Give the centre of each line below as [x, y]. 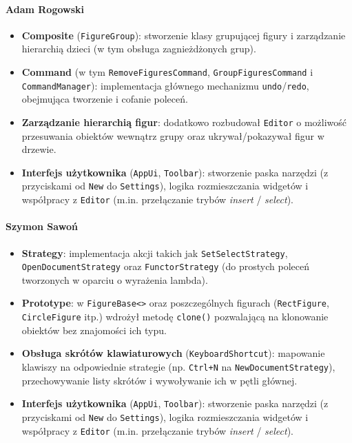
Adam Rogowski [45, 9]
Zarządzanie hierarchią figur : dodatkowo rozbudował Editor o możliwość [184, 122]
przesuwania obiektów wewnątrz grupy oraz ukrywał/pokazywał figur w [173, 135]
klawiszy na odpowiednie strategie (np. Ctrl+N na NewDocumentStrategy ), [178, 367]
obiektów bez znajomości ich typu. [94, 330]
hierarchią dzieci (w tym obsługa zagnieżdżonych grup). [139, 49]
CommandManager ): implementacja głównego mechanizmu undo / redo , [165, 85]
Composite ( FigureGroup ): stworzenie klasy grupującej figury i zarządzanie [184, 35]
